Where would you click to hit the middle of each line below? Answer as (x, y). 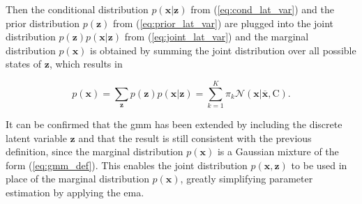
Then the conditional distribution (77, 9)
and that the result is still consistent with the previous (195, 138)
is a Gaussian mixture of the (278, 151)
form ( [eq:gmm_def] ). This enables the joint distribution (127, 165)
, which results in (86, 64)
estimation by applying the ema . (75, 193)
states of (24, 64)
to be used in (319, 165)
